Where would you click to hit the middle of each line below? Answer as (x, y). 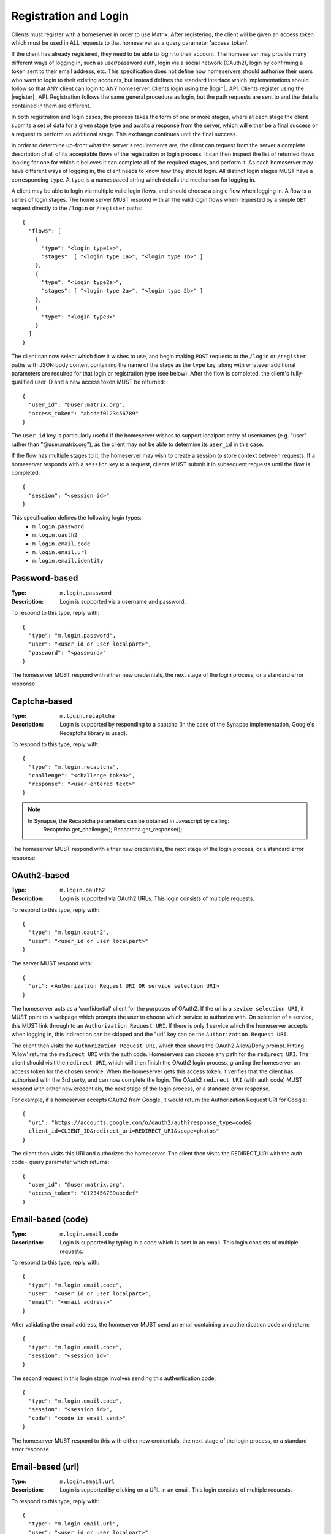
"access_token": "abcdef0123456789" (84, 413)
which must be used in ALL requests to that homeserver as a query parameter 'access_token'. (130, 42)
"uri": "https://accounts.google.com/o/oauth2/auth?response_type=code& (140, 1122)
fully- (297, 373)
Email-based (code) (50, 1219)
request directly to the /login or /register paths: (77, 208)
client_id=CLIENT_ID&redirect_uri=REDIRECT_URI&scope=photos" (124, 1131)
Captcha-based (42, 701)
